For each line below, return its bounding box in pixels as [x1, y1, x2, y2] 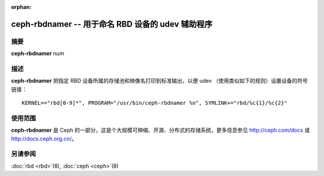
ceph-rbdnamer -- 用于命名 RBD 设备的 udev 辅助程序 [11, 19, 213, 29]
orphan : [11, 4, 32, 10]
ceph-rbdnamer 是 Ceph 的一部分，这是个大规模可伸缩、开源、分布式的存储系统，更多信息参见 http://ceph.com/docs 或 [11, 126, 310, 134]
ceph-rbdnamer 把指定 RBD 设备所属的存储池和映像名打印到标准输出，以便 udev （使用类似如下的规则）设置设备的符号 [11, 77, 308, 84]
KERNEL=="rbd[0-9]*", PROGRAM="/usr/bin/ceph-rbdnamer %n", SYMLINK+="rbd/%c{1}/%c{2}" [22, 99, 288, 107]
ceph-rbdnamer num [11, 50, 64, 57]
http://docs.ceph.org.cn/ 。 [11, 135, 77, 142]
